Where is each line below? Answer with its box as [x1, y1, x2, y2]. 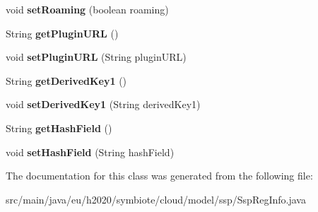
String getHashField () [6, 120, 112, 135]
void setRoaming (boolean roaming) [6, 2, 169, 16]
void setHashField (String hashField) [6, 144, 175, 159]
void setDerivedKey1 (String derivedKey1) [6, 97, 201, 112]
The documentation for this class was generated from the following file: [6, 168, 313, 183]
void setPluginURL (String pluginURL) [6, 49, 187, 64]
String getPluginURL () [6, 25, 119, 40]
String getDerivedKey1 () [6, 73, 127, 88]
